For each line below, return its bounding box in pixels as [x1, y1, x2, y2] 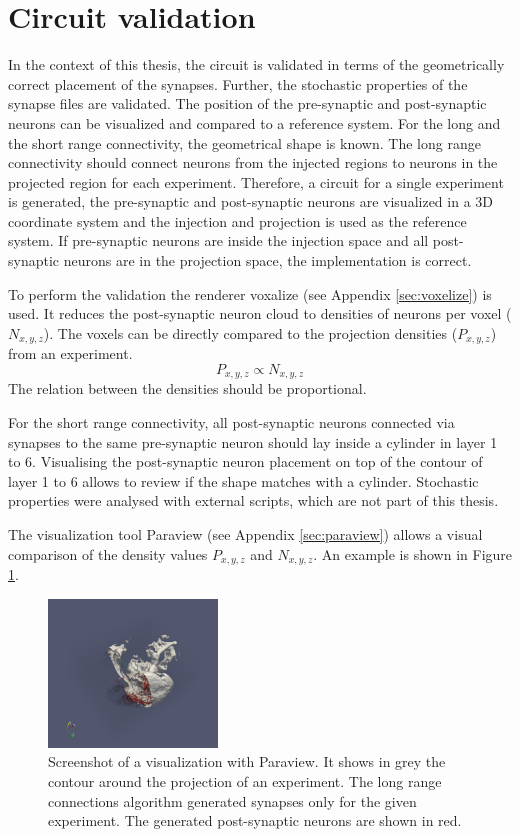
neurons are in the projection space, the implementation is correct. [63, 250, 472, 271]
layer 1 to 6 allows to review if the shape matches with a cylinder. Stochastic [8, 470, 479, 491]
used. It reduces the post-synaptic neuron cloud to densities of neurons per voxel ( [8, 303, 512, 324]
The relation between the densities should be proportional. [8, 378, 367, 399]
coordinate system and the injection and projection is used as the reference [8, 210, 467, 231]
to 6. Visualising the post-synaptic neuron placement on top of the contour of [8, 451, 483, 472]
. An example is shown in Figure [313, 543, 513, 564]
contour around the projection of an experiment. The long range [48, 770, 442, 791]
